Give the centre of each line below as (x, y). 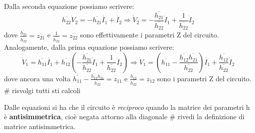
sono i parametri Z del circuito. (204, 78)
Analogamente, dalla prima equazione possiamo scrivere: (89, 47)
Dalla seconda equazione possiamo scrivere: (69, 6)
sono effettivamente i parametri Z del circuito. (149, 35)
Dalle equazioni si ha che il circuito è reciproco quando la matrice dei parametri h (127, 107)
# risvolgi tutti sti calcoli (42, 90)
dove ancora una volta (37, 78)
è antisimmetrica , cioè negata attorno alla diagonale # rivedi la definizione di (124, 116)
